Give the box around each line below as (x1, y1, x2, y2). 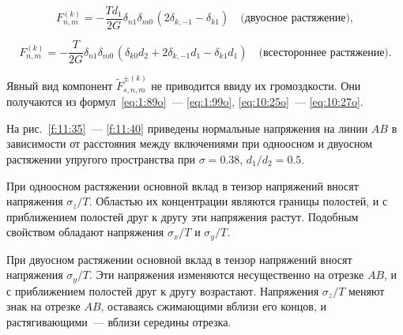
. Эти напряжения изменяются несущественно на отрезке (89, 266, 364, 283)
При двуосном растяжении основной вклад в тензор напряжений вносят (6, 250, 352, 267)
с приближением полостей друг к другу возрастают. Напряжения (6, 282, 319, 299)
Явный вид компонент (6, 77, 113, 93)
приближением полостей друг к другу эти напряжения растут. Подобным (6, 208, 359, 224)
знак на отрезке (6, 298, 81, 314)
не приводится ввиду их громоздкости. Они (151, 77, 361, 93)
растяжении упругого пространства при (6, 151, 196, 167)
